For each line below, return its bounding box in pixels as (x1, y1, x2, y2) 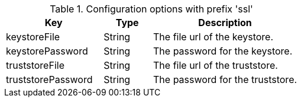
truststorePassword (6, 74, 93, 85)
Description (198, 17, 252, 28)
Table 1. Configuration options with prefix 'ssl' (50, 3, 253, 15)
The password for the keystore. (153, 45, 293, 57)
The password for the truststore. (153, 74, 297, 85)
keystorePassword (6, 45, 88, 57)
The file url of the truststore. (153, 59, 278, 71)
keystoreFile (6, 31, 60, 43)
